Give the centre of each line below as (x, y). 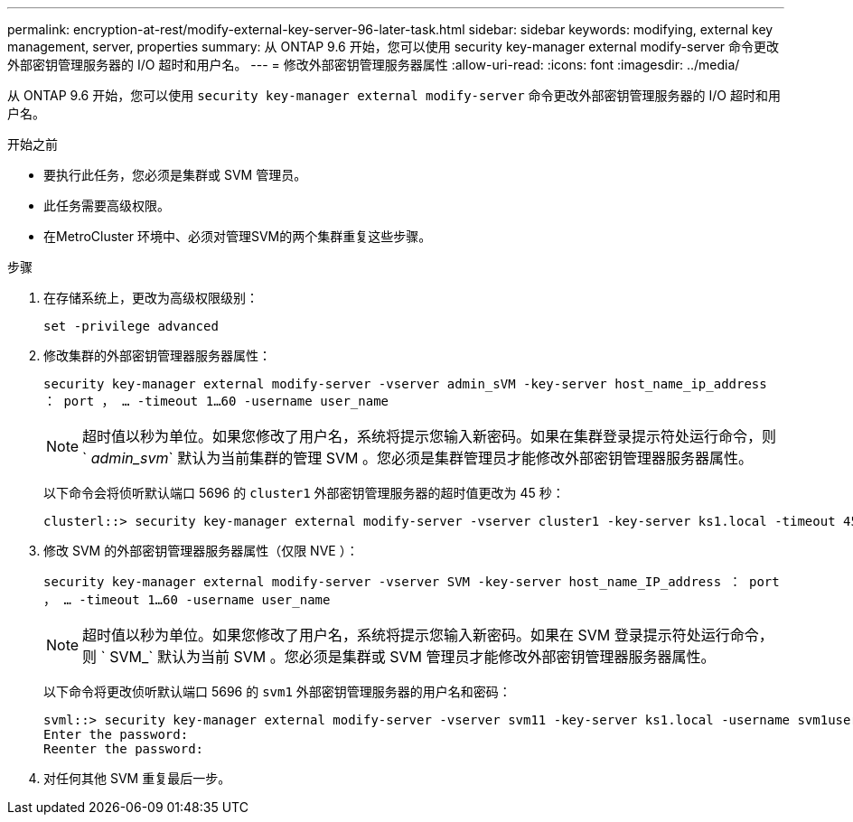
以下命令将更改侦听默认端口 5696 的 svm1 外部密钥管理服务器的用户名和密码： (277, 691)
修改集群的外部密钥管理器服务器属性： (157, 355)
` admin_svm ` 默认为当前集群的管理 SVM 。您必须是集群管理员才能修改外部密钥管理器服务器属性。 (417, 458)
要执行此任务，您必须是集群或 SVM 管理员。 (175, 175)
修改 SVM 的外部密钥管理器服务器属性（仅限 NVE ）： (201, 551)
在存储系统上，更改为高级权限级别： (151, 298)
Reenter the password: (124, 749)
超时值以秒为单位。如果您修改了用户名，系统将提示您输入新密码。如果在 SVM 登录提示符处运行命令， (428, 635)
